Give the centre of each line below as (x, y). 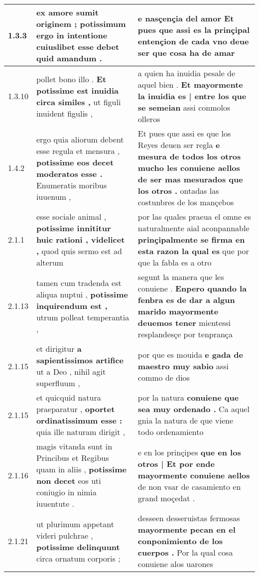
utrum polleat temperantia (83, 317)
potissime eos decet (75, 162)
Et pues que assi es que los (184, 133)
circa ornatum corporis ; (78, 558)
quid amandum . (69, 58)
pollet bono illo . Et (71, 79)
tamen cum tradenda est (79, 283)
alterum (50, 262)
